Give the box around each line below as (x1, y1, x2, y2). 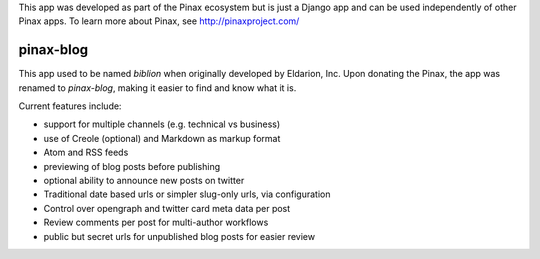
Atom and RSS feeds (43, 146, 129, 159)
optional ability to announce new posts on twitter (43, 175, 245, 187)
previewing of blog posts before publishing (43, 160, 220, 172)
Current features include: (18, 100, 122, 112)
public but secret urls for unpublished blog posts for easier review (43, 230, 315, 242)
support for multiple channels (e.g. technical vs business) (43, 118, 281, 130)
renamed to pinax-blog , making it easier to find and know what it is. (18, 81, 297, 94)
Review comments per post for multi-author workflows (43, 216, 269, 229)
